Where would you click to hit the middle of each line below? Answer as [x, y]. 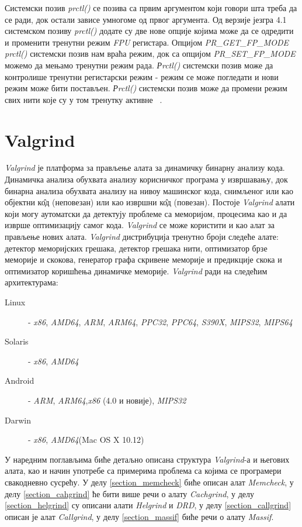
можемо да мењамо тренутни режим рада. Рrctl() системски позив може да [139, 65]
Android [20, 380]
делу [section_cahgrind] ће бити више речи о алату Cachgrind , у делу [129, 493]
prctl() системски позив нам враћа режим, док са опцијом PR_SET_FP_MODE [150, 54]
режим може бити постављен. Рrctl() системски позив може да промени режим [146, 88]
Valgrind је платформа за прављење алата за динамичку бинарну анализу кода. [145, 168]
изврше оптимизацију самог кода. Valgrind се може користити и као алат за [140, 225]
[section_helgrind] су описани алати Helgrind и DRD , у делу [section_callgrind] [148, 505]
